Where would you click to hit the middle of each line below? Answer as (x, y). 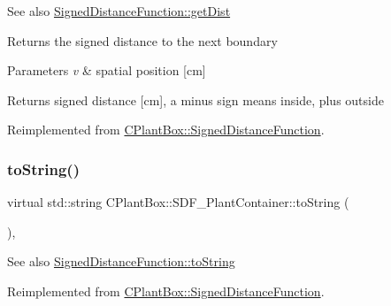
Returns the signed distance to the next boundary (142, 40)
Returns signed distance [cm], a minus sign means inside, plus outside (195, 99)
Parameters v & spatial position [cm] (107, 70)
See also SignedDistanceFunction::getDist (119, 11)
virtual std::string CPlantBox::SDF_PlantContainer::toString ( (178, 202)
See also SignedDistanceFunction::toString (121, 261)
